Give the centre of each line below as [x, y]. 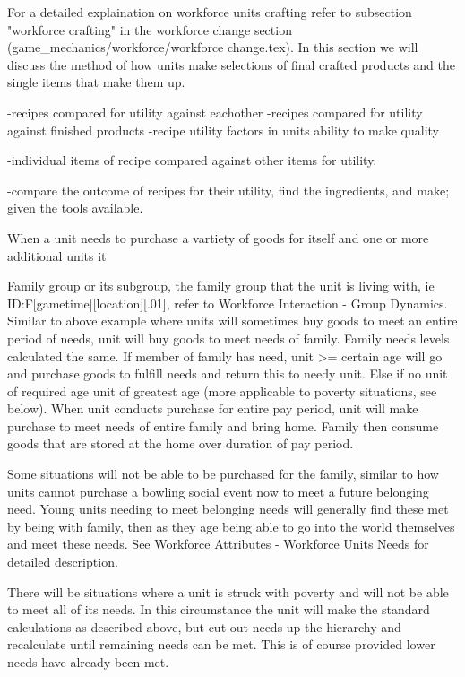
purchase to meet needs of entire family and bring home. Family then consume [223, 425]
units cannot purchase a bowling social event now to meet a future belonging [218, 491]
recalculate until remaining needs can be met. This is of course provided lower [221, 644]
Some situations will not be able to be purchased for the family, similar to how [223, 474]
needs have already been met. [88, 662]
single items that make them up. [96, 82]
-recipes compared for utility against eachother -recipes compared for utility [215, 112]
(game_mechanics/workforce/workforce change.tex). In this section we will [213, 47]
